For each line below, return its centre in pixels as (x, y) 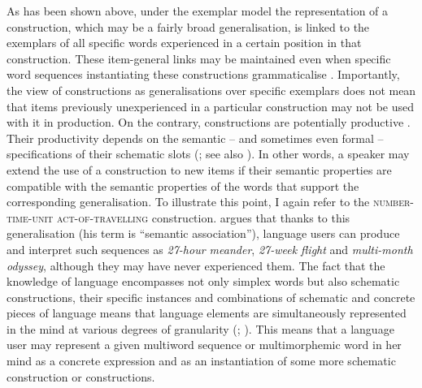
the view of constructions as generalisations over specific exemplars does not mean (211, 90)
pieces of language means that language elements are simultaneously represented (207, 313)
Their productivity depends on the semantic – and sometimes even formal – (195, 138)
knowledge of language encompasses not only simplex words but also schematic (203, 281)
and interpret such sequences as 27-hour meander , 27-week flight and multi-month (210, 249)
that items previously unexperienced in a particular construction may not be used (211, 106)
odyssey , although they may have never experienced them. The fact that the (196, 265)
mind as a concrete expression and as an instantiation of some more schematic (201, 361)
